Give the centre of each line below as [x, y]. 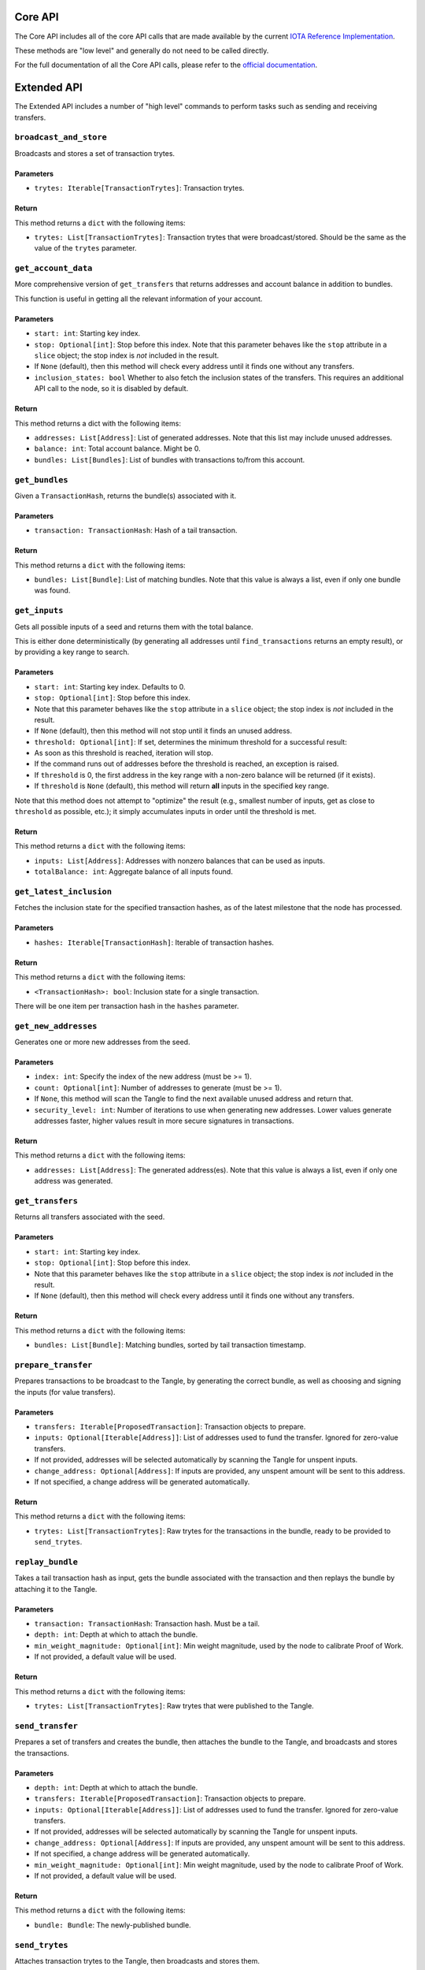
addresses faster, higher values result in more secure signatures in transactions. [164, 1121]
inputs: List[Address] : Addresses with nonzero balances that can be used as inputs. [180, 860]
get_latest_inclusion [63, 892]
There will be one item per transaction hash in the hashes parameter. [127, 1005]
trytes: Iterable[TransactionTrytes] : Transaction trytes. [139, 188]
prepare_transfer [54, 1365]
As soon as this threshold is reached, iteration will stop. [124, 753]
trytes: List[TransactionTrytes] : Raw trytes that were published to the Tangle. [174, 1705]
